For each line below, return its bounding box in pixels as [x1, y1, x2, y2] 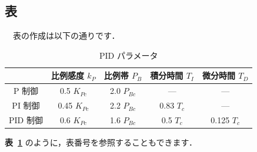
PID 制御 [9, 113, 43, 126]
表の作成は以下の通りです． [12, 29, 120, 42]
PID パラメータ [99, 49, 158, 61]
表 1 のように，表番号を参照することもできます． [5, 136, 197, 148]
